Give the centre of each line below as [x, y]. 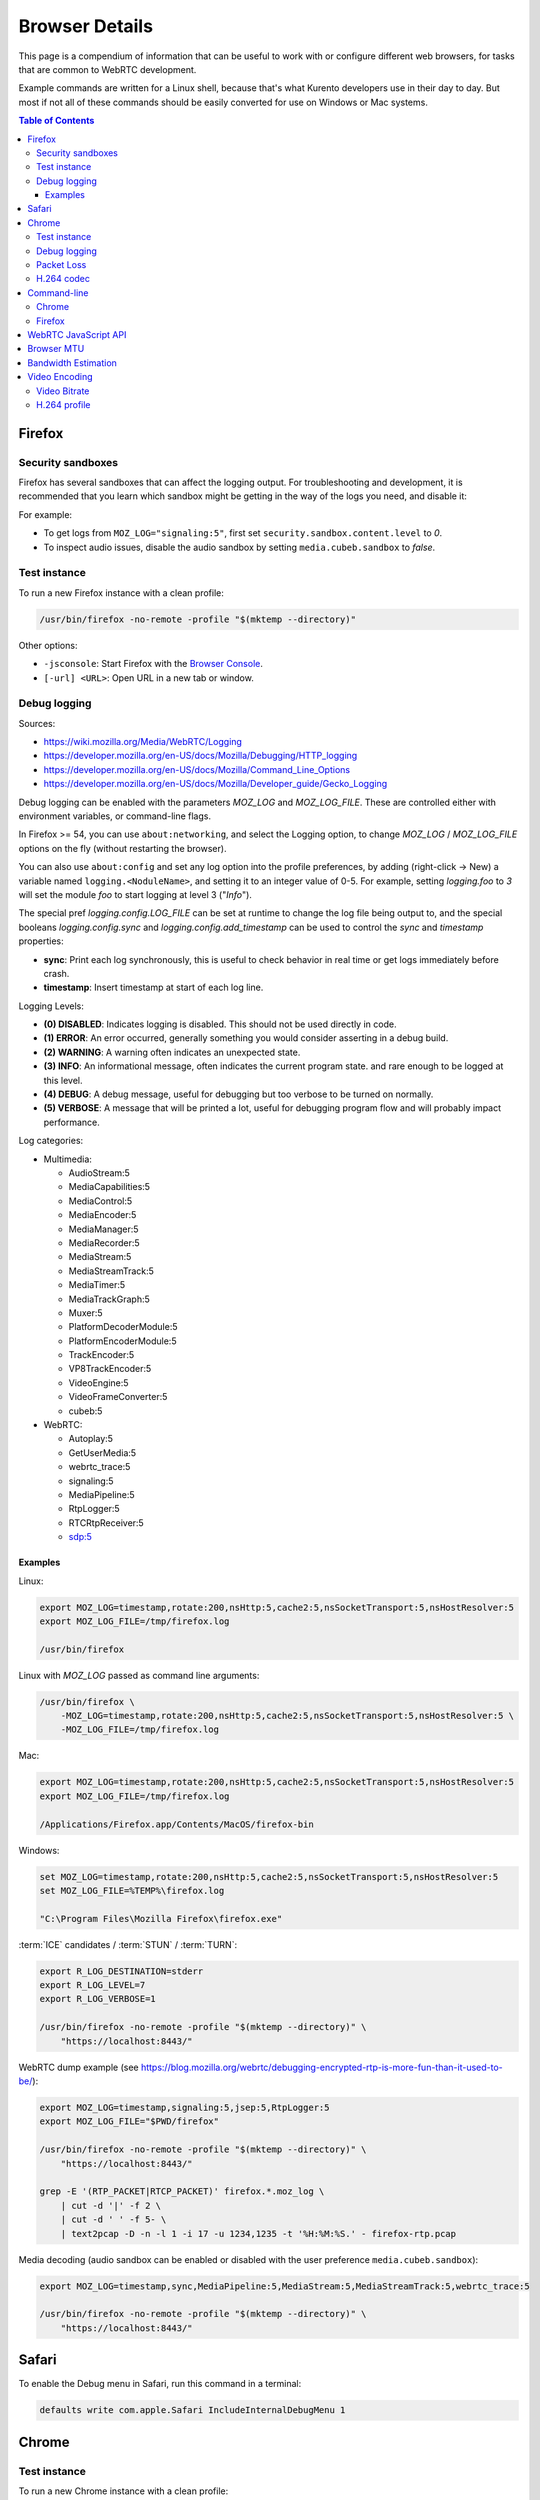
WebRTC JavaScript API [77, 334]
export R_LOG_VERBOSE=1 [98, 1999]
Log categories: [51, 1141]
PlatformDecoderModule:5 [123, 1327]
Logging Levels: [51, 1006]
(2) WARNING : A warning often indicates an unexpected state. [172, 1052]
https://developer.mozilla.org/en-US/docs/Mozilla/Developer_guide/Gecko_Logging [215, 784]
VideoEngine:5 [98, 1382]
